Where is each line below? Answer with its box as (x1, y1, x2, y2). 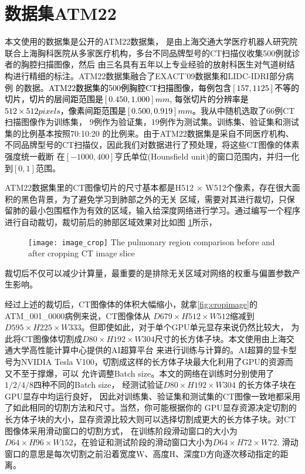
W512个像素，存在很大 (205, 181, 292, 194)
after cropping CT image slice (28, 247, 135, 259)
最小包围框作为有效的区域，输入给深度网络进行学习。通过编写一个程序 (29, 204, 300, 216)
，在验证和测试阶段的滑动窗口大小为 (73, 436, 213, 448)
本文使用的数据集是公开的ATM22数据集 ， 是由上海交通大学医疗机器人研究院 (5, 35, 297, 48)
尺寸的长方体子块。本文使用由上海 (154, 332, 286, 344)
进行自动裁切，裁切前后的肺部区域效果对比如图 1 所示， (5, 216, 217, 228)
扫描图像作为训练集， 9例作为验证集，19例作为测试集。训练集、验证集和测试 (5, 116, 299, 128)
